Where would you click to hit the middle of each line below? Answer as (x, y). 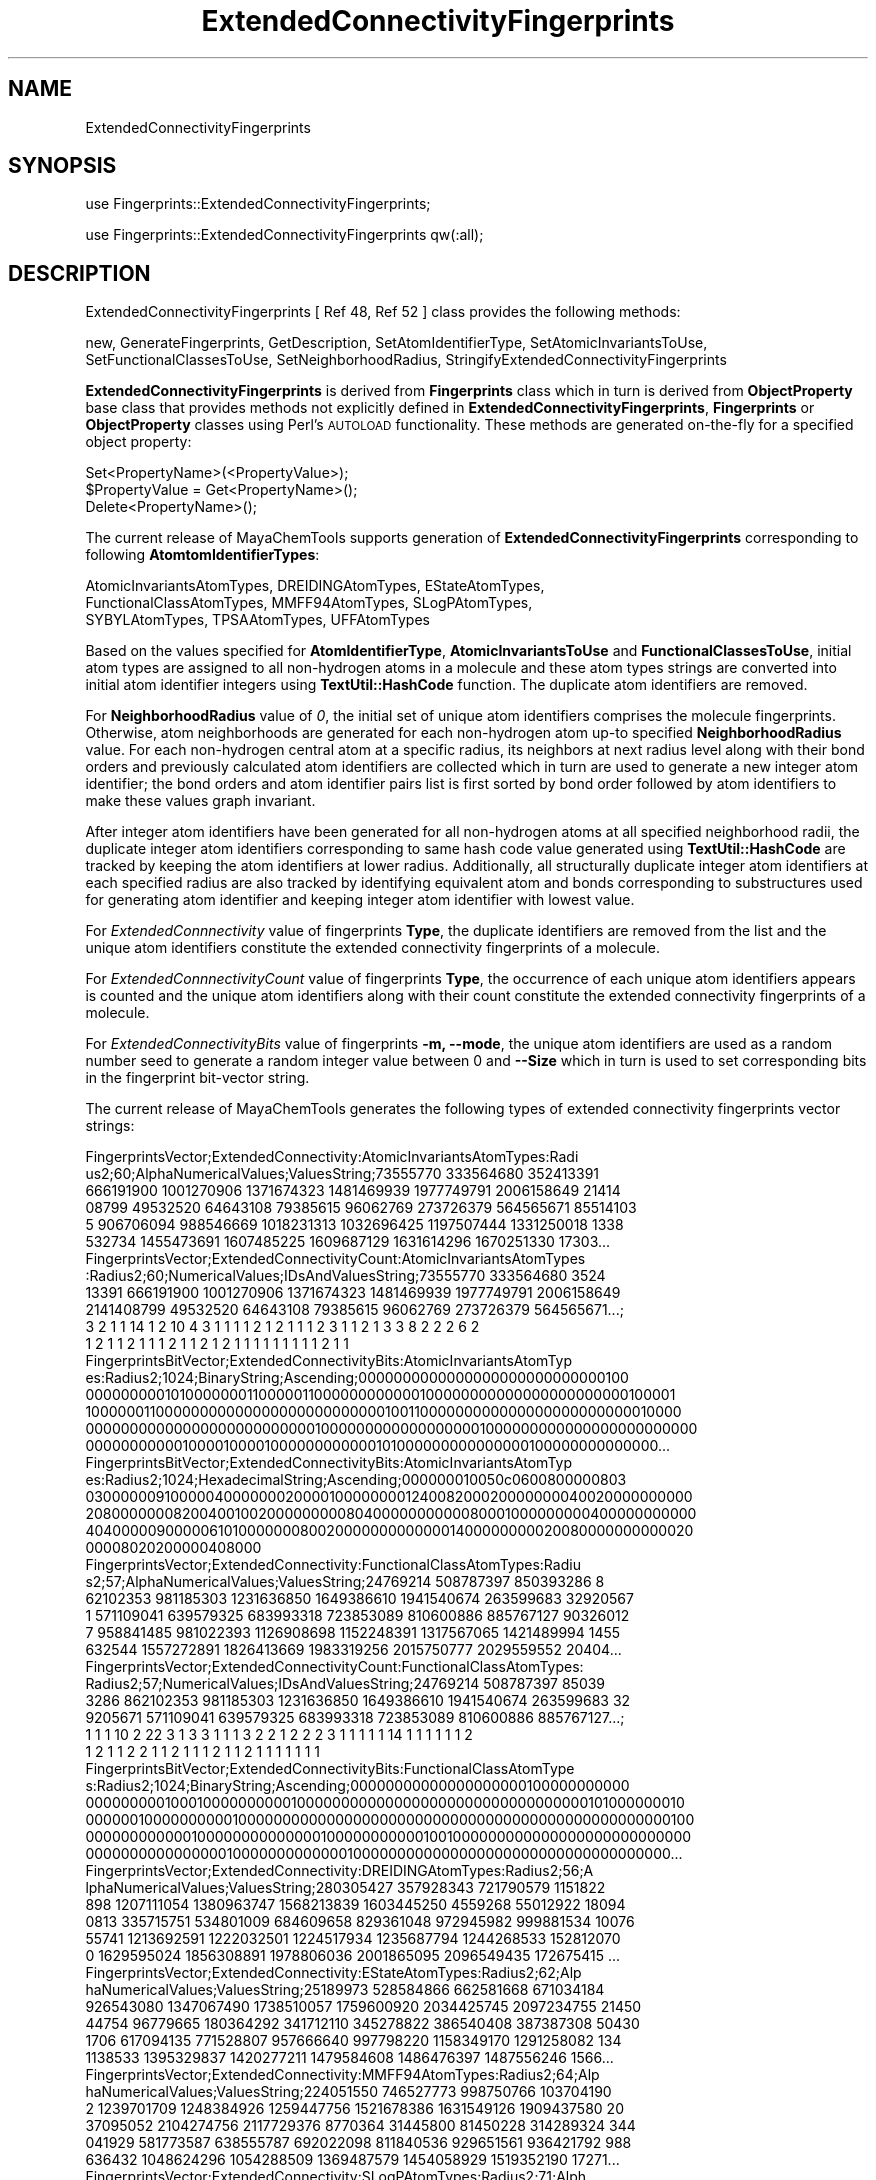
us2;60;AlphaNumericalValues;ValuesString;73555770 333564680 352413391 (342, 1174)
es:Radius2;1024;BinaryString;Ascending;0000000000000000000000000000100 (357, 1378)
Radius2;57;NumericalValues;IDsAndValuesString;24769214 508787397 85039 (345, 1684)
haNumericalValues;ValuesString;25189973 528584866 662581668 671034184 (345, 1990)
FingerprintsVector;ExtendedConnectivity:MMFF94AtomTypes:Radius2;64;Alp (342, 2075)
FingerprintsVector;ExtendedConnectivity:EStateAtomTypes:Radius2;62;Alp (333, 1973)
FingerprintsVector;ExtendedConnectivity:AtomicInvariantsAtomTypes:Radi (332, 1157)
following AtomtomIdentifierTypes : (202, 555)
